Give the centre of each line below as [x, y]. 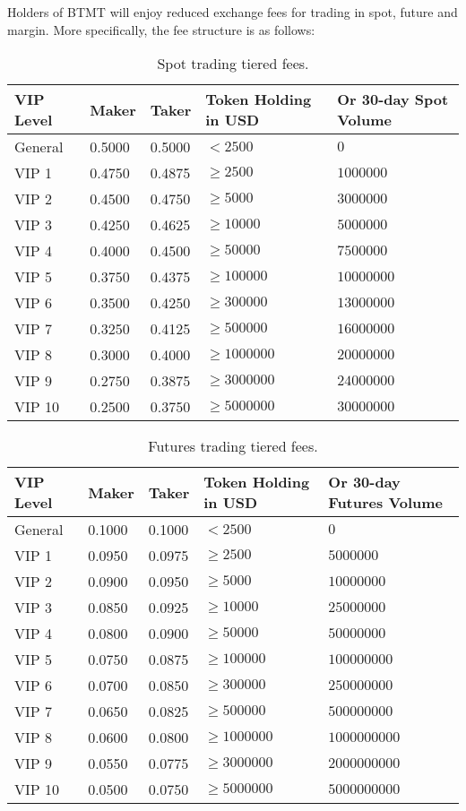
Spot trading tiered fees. [233, 64]
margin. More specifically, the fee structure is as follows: [161, 29]
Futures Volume [386, 503]
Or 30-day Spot [393, 99]
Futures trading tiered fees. [233, 446]
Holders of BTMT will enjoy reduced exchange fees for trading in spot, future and [233, 12]
